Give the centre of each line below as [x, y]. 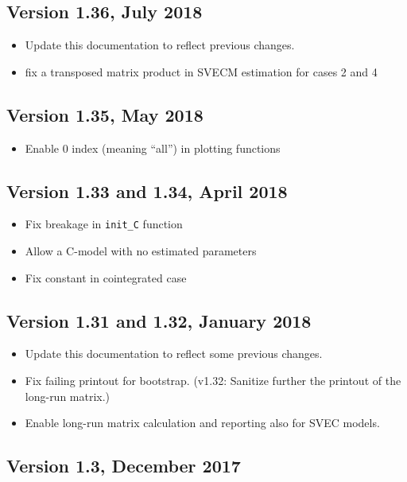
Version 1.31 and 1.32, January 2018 [159, 320]
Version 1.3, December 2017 [124, 466]
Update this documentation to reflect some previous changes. [174, 354]
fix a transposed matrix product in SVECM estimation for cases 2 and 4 [201, 71]
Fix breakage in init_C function [104, 224]
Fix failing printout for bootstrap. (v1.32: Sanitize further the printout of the [213, 381]
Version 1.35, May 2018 [105, 114]
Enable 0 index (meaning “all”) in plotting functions [153, 148]
